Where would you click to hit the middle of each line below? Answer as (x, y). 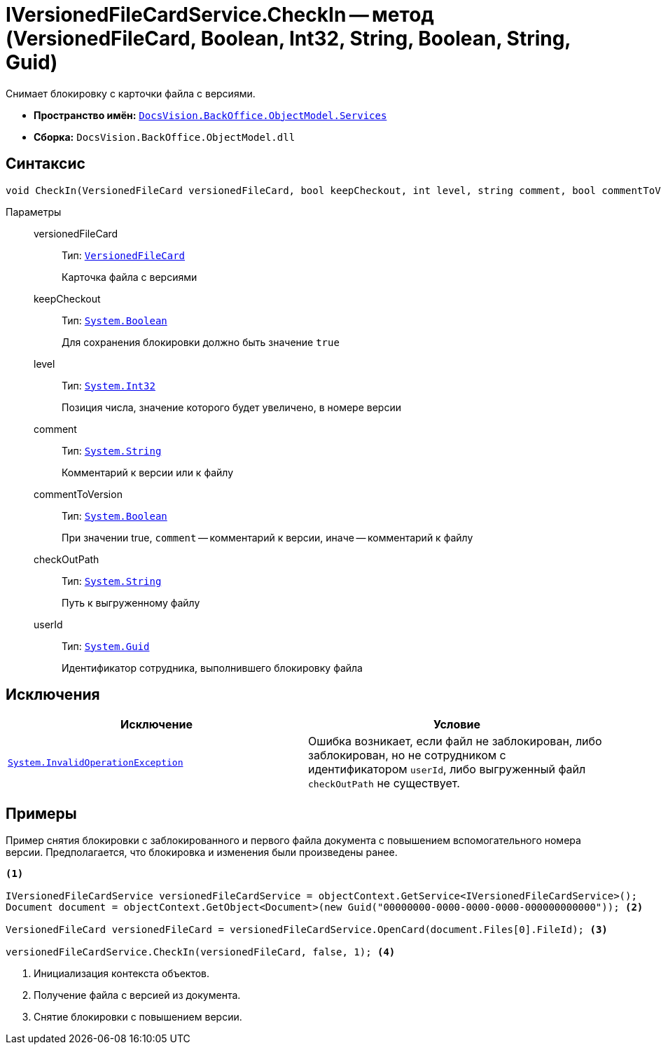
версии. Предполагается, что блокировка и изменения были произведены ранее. (202, 852)
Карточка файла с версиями (130, 277)
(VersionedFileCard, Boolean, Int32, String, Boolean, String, (288, 39)
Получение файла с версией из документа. (137, 995)
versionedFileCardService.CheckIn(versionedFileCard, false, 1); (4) (201, 952)
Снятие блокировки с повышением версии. (138, 1017)
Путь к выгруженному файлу (131, 602)
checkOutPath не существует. (384, 783)
